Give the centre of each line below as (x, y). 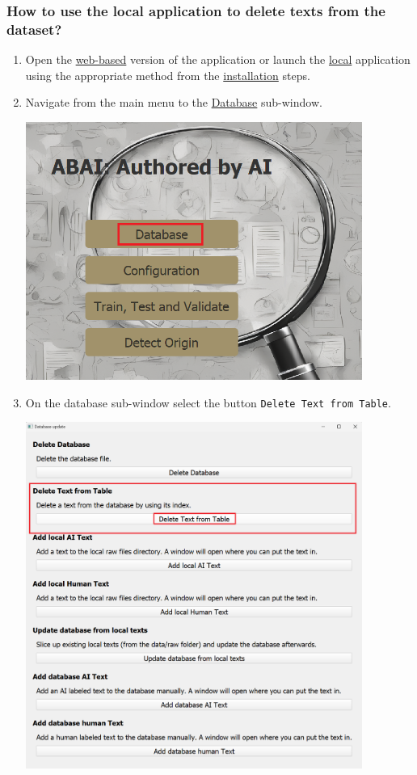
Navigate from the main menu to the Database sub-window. (174, 102)
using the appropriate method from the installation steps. (168, 75)
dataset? (34, 29)
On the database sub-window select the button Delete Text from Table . (208, 402)
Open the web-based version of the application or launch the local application (218, 59)
